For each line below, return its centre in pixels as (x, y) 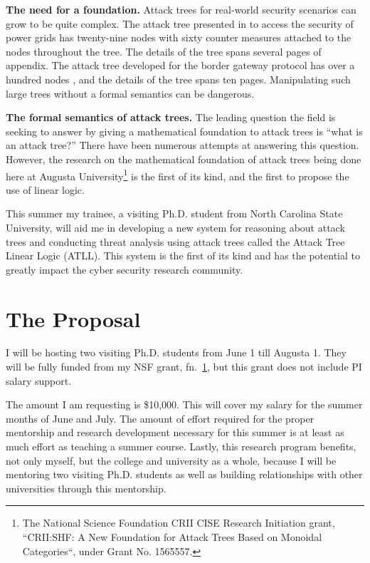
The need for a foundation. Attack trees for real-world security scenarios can (181, 9)
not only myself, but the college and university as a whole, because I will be (171, 460)
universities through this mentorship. (86, 488)
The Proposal (73, 318)
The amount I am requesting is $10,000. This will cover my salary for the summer (184, 404)
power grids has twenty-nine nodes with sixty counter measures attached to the (179, 37)
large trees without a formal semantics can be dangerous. (130, 93)
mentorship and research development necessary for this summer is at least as (175, 432)
